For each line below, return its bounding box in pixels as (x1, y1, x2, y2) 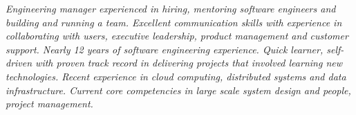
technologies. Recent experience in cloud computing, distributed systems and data (6, 69, 346, 83)
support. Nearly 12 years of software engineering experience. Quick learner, (6, 42, 324, 56)
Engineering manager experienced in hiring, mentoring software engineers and (6, 1, 336, 15)
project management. (6, 96, 93, 111)
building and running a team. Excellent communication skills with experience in (6, 15, 342, 29)
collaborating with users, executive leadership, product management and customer (6, 28, 348, 43)
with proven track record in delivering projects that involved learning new (35, 55, 343, 70)
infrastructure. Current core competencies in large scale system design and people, (6, 82, 351, 97)
